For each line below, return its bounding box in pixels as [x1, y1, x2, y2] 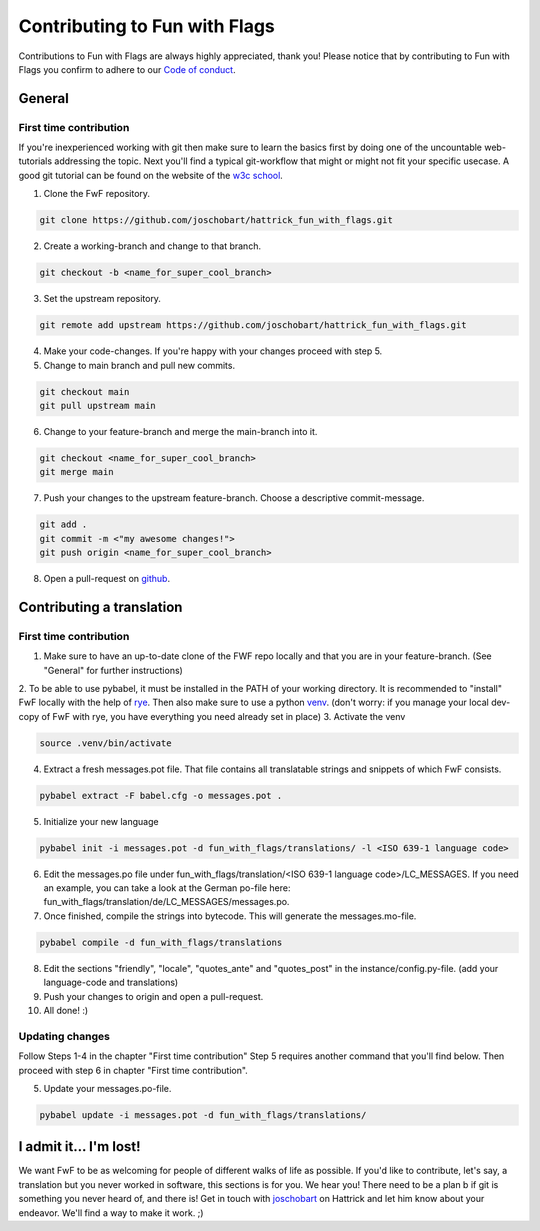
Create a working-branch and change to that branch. [43, 240, 262, 252]
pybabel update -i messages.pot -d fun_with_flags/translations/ [39, 1109, 367, 1120]
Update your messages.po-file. [43, 1082, 172, 1094]
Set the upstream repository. [43, 293, 162, 305]
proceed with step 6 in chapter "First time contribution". [18, 1064, 249, 1076]
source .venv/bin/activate [39, 737, 172, 749]
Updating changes [18, 1029, 110, 1043]
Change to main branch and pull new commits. [43, 359, 235, 371]
